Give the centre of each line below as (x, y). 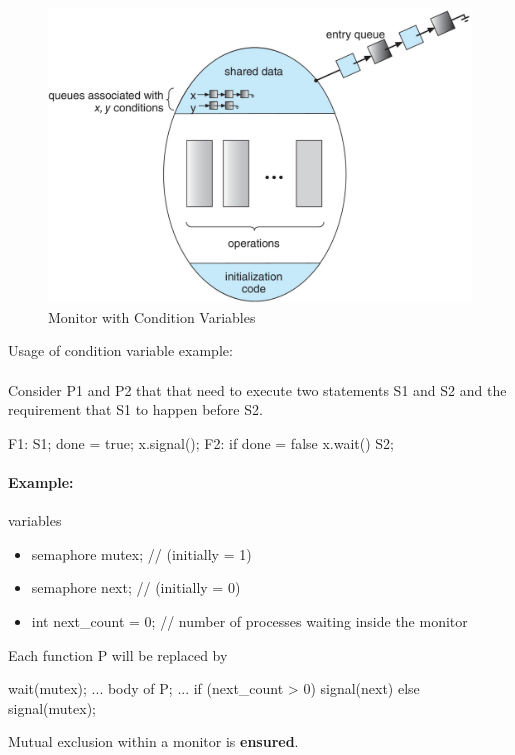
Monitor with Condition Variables (152, 316)
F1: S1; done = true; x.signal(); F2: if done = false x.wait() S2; (201, 442)
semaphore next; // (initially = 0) (136, 587)
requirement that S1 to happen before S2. (135, 409)
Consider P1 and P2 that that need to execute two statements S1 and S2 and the (257, 389)
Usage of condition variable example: (120, 350)
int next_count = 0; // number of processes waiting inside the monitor (249, 620)
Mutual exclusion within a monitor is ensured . (153, 741)
